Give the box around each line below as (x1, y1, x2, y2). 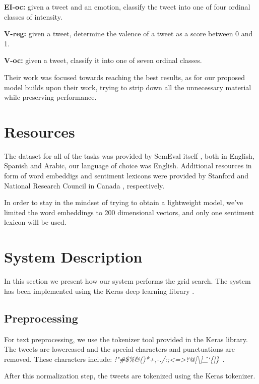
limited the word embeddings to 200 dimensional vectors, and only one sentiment (4, 207, 254, 217)
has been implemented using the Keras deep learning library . (4, 285, 195, 296)
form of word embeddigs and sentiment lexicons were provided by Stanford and (4, 170, 249, 181)
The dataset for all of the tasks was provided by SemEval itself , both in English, (4, 150, 254, 161)
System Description (4, 246, 143, 267)
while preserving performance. (4, 92, 97, 102)
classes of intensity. (4, 11, 62, 22)
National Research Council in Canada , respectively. (4, 180, 165, 190)
